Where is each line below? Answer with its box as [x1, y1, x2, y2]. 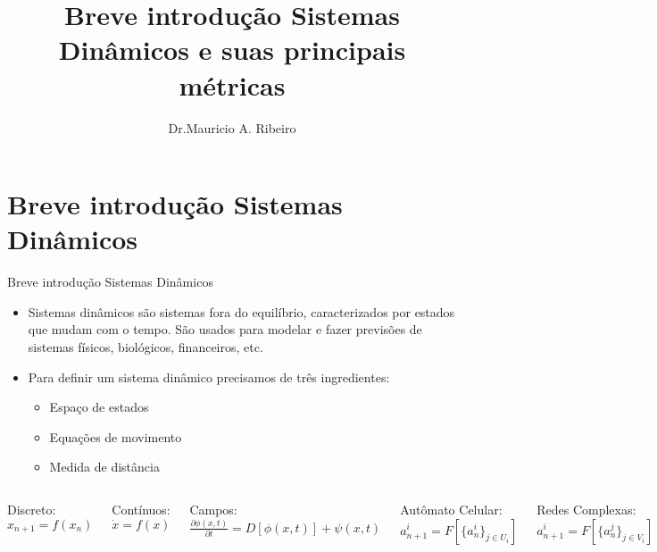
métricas [179, 66, 286, 103]
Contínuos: [112, 499, 170, 518]
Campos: [189, 499, 237, 518]
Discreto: [7, 499, 56, 518]
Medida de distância [49, 457, 160, 476]
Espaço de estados [49, 397, 149, 416]
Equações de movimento [49, 427, 182, 446]
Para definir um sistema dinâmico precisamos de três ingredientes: [28, 367, 390, 386]
